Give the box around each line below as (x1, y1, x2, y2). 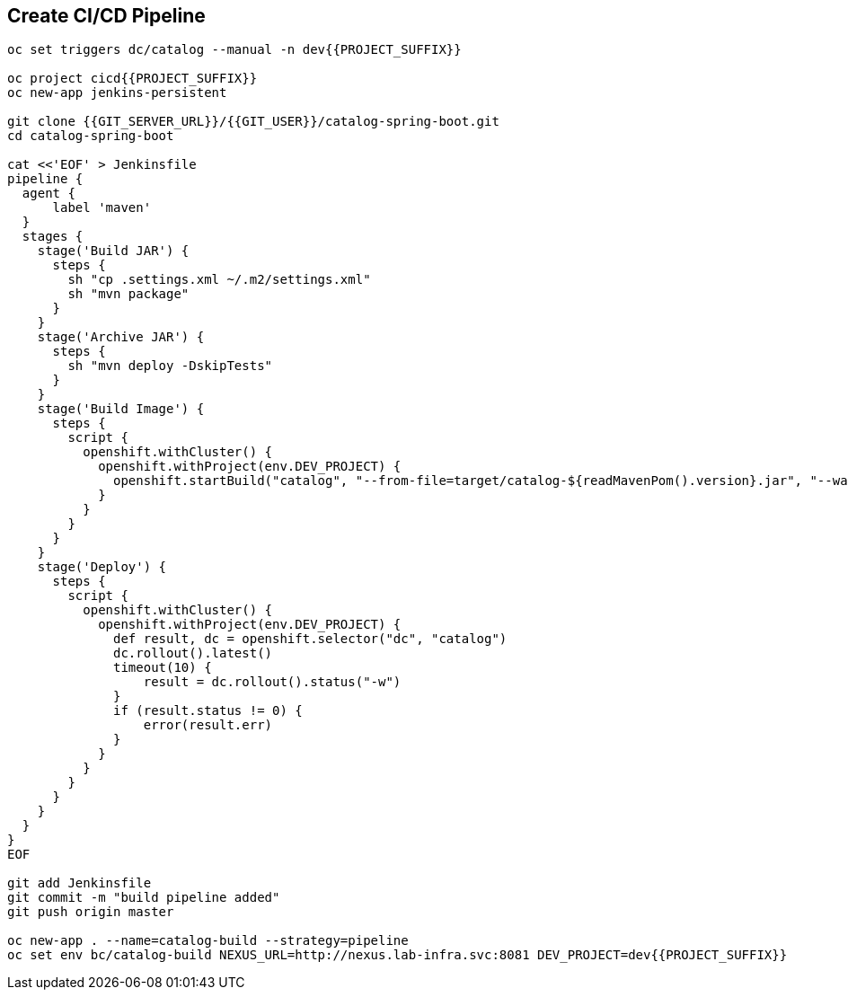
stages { (22, 229, 84, 244)
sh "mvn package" (67, 287, 190, 302)
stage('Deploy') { (37, 560, 167, 575)
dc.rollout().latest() (113, 646, 273, 661)
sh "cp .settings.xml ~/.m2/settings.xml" (67, 272, 371, 287)
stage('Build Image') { (37, 401, 205, 417)
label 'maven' (52, 200, 152, 216)
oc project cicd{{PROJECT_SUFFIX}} (7, 71, 258, 86)
